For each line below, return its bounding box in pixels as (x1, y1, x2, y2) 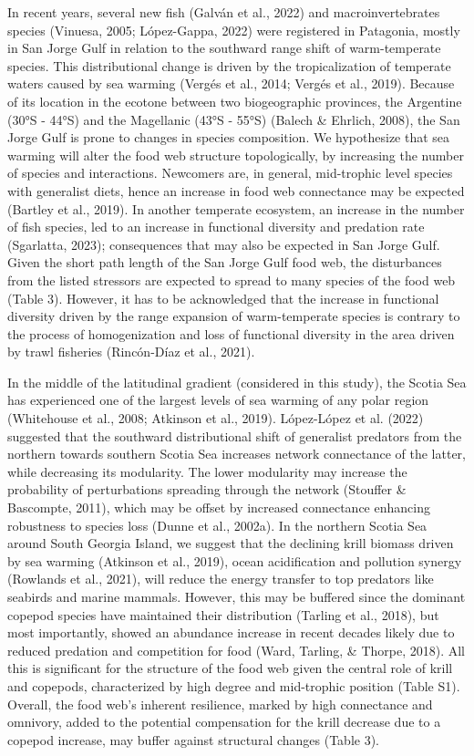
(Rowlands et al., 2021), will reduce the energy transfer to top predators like (7, 569, 434, 588)
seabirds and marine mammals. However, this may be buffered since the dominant (7, 587, 466, 606)
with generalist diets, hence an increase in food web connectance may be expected (7, 181, 465, 200)
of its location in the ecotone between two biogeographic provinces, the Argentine (7, 91, 462, 110)
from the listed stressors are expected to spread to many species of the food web (7, 270, 456, 289)
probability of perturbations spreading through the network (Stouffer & (7, 480, 407, 499)
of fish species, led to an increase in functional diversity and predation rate (7, 217, 425, 236)
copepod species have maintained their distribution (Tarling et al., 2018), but (7, 605, 439, 624)
